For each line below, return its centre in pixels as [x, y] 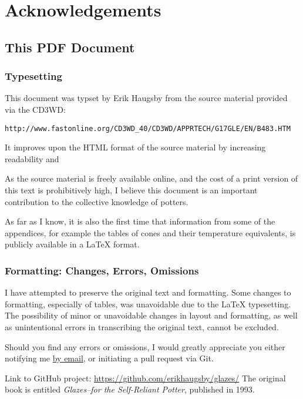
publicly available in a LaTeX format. [72, 244]
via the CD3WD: [35, 109]
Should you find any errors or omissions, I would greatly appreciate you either [145, 346]
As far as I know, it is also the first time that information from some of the [140, 221]
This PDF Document [70, 47]
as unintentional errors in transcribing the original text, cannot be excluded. [142, 326]
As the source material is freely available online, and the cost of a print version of [151, 178]
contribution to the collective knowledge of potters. [97, 201]
